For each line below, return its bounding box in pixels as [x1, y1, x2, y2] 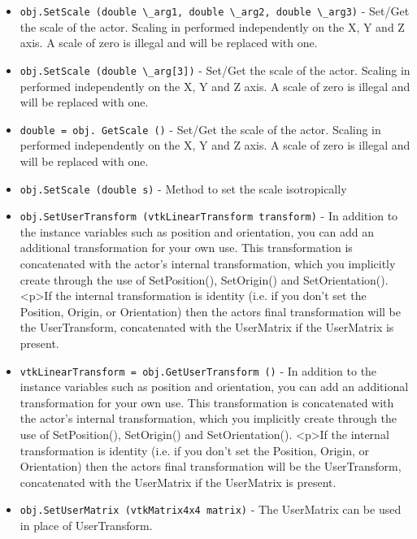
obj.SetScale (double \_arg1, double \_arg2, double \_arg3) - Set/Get [20, 2, 410, 19]
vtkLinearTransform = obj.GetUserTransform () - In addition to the [20, 362, 377, 379]
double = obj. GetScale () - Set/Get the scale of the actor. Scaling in [20, 120, 381, 137]
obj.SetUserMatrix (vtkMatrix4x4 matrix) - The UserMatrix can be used [20, 501, 402, 518]
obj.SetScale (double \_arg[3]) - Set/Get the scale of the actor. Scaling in [20, 61, 410, 78]
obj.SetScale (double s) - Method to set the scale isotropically [20, 180, 347, 197]
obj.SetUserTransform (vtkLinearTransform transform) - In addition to [20, 207, 398, 224]
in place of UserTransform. [20, 517, 153, 534]
